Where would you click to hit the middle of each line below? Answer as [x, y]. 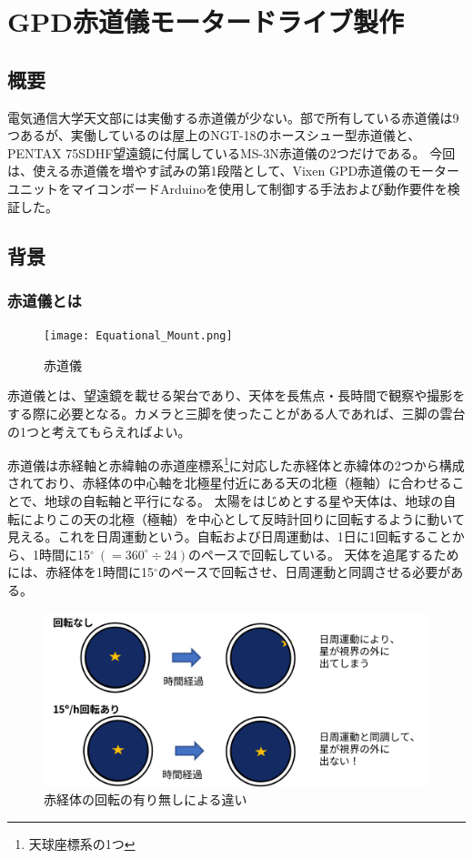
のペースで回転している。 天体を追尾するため [324, 554]
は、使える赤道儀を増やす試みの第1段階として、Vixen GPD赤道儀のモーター [234, 171]
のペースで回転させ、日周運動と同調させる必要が [304, 572]
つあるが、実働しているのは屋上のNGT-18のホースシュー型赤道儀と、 [214, 135]
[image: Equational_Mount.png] [138, 336]
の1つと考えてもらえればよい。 [99, 431]
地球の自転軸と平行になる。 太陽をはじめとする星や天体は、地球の [244, 501]
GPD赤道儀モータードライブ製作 [206, 21]
